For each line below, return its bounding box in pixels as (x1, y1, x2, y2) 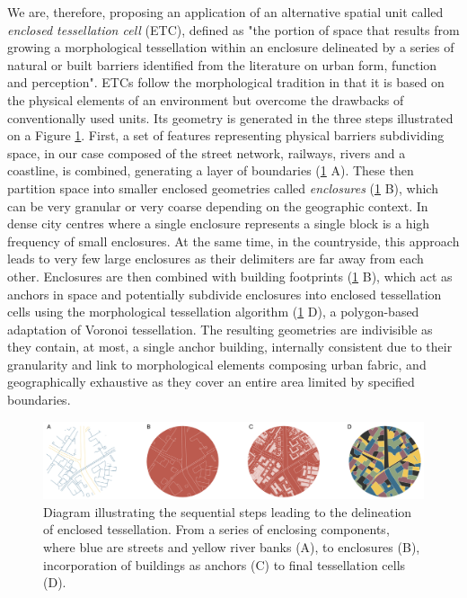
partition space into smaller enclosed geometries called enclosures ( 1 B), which (7, 178, 438, 197)
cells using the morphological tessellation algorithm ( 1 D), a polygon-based (7, 302, 419, 321)
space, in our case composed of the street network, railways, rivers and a (7, 143, 406, 162)
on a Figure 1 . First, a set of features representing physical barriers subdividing (7, 126, 445, 145)
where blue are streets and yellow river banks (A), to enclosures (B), (43, 537, 420, 556)
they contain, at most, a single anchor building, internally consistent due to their (7, 337, 453, 356)
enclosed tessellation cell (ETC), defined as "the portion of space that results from (7, 20, 460, 39)
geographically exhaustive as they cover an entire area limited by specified (7, 372, 415, 391)
